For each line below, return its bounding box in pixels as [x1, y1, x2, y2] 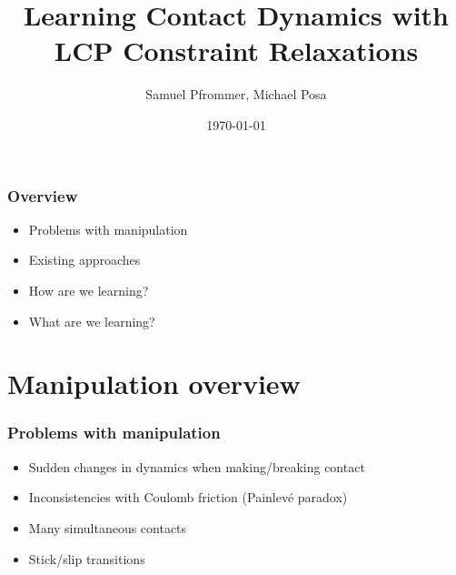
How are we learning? [28, 280, 149, 299]
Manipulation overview [7, 365, 301, 402]
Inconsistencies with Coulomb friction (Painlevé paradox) [28, 488, 348, 507]
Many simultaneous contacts [28, 518, 187, 537]
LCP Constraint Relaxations [54, 32, 419, 69]
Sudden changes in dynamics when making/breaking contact [28, 457, 365, 476]
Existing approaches [28, 250, 141, 269]
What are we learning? [28, 311, 155, 330]
